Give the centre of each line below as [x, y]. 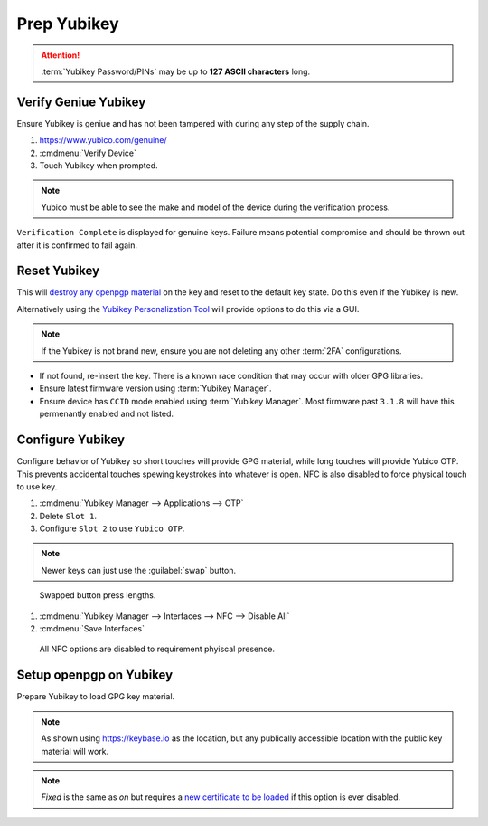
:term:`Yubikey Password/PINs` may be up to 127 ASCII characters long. [176, 71]
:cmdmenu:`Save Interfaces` [92, 629]
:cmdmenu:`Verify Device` [88, 153]
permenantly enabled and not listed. [107, 414]
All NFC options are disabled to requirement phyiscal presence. [157, 649]
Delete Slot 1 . [68, 516]
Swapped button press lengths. [98, 595]
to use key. [37, 486]
